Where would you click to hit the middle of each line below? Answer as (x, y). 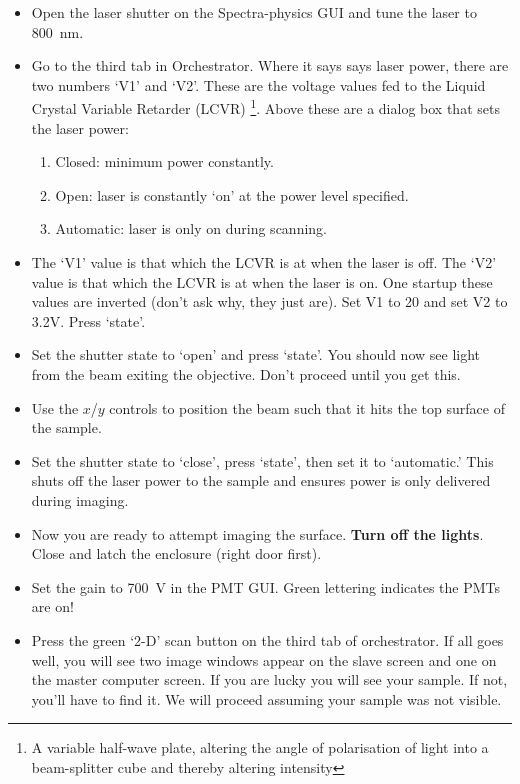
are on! (52, 606)
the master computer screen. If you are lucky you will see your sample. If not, (269, 679)
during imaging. (80, 499)
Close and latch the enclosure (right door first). (176, 553)
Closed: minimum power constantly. (164, 161)
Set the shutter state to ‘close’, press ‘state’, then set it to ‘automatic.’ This (262, 460)
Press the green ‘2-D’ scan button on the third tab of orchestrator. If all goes (267, 639)
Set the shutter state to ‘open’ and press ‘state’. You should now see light (256, 354)
